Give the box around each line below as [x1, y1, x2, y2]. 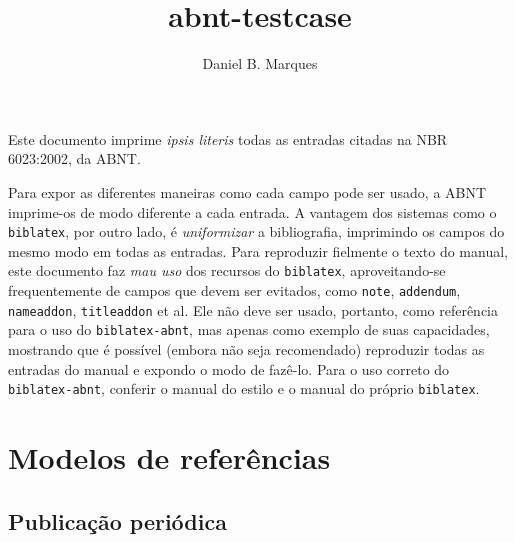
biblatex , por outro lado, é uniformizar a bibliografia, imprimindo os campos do [8, 221, 505, 242]
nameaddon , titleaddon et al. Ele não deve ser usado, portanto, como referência [8, 299, 499, 320]
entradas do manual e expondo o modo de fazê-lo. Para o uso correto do [8, 358, 450, 379]
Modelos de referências [8, 437, 331, 477]
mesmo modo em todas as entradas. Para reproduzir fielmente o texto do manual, [8, 240, 508, 261]
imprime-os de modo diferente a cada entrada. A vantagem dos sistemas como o [8, 201, 497, 222]
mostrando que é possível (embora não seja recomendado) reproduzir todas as [8, 338, 485, 359]
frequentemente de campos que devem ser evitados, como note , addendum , [8, 280, 461, 300]
